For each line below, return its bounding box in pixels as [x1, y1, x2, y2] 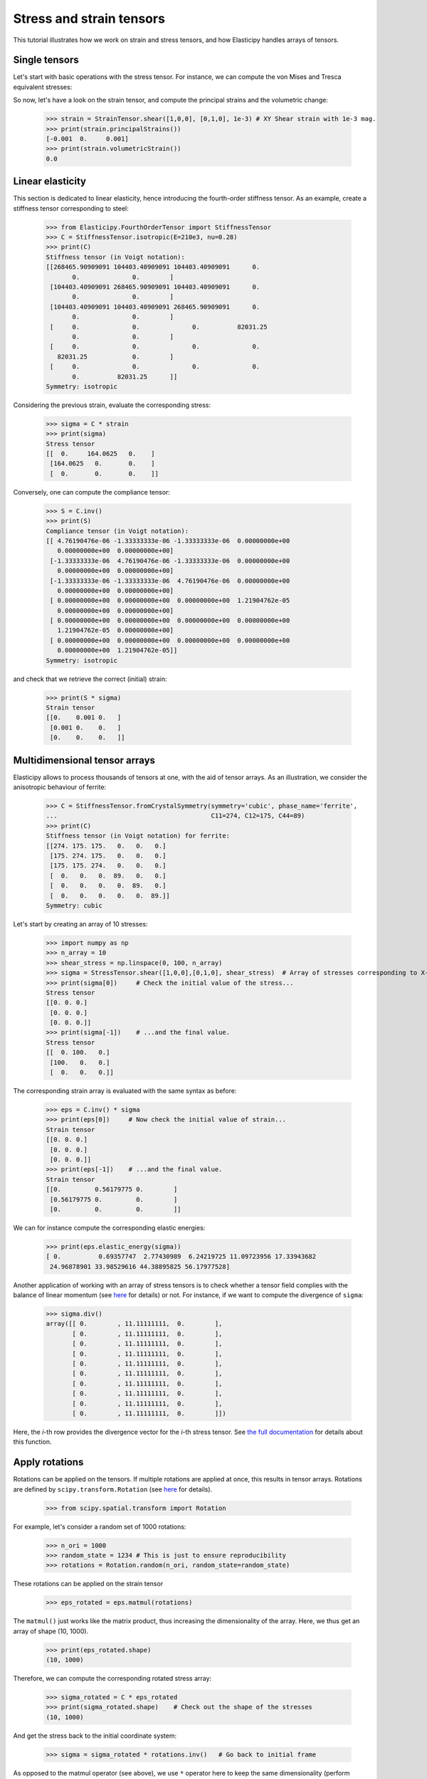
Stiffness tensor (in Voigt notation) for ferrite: [46, 832, 231, 840]
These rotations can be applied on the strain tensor [13, 1580, 164, 1588]
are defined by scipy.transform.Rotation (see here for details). [13, 1484, 213, 1494]
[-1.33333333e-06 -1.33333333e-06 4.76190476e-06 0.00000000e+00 [50, 576, 290, 585]
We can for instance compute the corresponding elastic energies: [13, 1223, 206, 1232]
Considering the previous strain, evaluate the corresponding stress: [13, 401, 211, 409]
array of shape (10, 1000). [13, 1627, 89, 1635]
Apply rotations [13, 1456, 84, 1469]
